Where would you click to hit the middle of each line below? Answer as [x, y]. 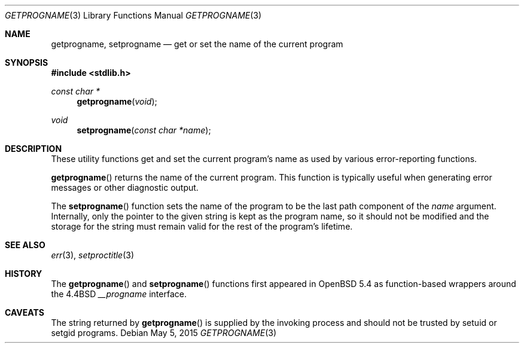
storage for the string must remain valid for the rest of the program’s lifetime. [202, 226]
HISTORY [24, 274]
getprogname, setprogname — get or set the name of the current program [197, 44]
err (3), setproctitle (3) [93, 255]
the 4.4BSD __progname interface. [119, 294]
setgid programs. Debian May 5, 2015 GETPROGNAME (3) [164, 333]
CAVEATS [25, 312]
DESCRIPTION [33, 149]
